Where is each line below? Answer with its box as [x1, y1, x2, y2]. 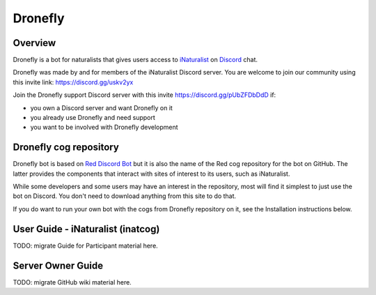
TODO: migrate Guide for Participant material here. [13, 241, 158, 250]
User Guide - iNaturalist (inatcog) [13, 223, 160, 235]
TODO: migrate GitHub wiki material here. [13, 278, 132, 286]
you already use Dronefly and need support [30, 114, 156, 122]
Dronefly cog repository [13, 142, 120, 153]
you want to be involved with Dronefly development [30, 123, 178, 132]
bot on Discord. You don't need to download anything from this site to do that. [13, 192, 237, 200]
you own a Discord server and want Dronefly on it [30, 103, 173, 112]
